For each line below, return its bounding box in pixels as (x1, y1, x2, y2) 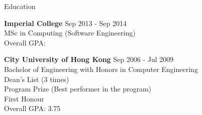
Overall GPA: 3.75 (4, 103, 61, 113)
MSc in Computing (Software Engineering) (4, 27, 136, 38)
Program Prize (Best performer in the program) (4, 83, 152, 94)
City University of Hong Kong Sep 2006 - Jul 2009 (4, 54, 174, 64)
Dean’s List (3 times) (4, 73, 69, 84)
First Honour (4, 93, 44, 103)
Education (4, 1, 36, 11)
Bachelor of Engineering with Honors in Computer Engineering (4, 63, 198, 74)
